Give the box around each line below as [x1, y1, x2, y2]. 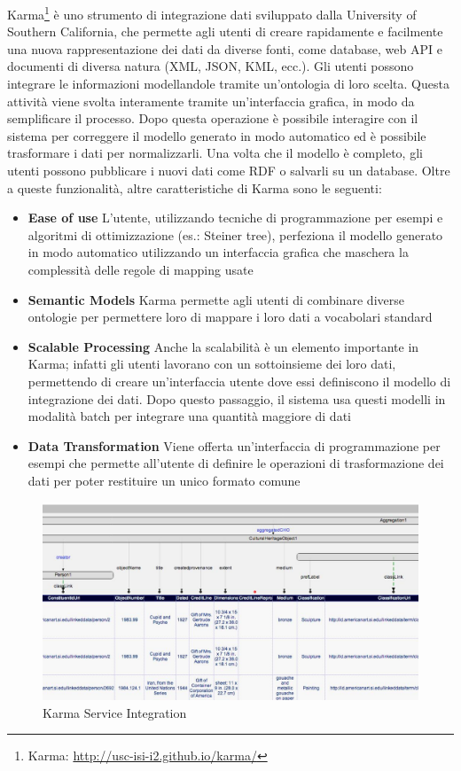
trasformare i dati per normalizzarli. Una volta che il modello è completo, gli [7, 144, 423, 162]
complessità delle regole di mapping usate [27, 260, 254, 278]
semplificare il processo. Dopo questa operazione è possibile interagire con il [7, 109, 418, 128]
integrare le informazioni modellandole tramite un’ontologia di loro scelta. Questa [7, 74, 449, 93]
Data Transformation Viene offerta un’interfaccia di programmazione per [27, 436, 441, 455]
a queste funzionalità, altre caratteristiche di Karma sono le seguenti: [7, 178, 382, 197]
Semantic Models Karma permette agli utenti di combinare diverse [27, 290, 404, 308]
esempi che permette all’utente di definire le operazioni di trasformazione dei [27, 454, 444, 472]
